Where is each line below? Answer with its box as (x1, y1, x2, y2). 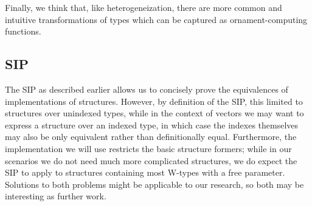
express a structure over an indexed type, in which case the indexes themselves (5, 118, 299, 131)
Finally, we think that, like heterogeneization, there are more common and (5, 1, 282, 13)
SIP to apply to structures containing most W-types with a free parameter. (5, 166, 285, 179)
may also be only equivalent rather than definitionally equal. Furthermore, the (5, 130, 297, 143)
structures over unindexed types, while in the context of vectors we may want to (5, 107, 304, 119)
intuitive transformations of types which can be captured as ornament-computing (5, 13, 308, 25)
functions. (5, 25, 41, 38)
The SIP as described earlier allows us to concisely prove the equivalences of (5, 82, 288, 95)
